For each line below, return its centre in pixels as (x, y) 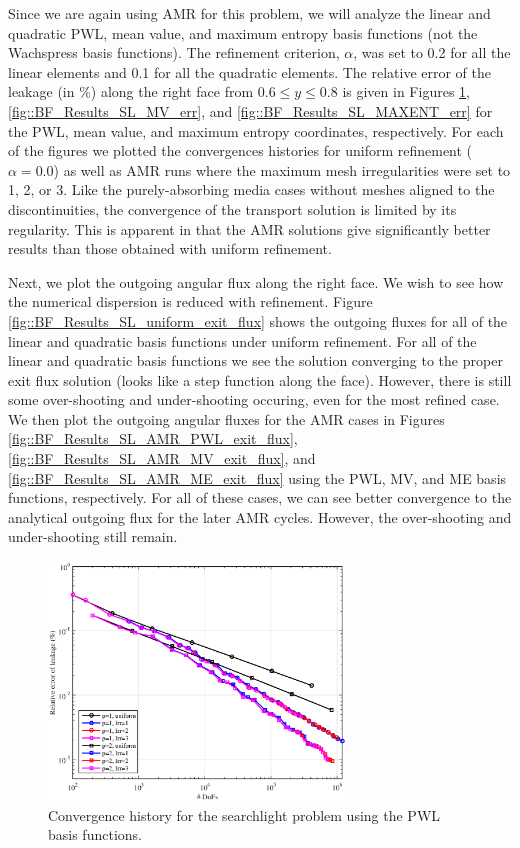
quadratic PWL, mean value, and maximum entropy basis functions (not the (243, 32)
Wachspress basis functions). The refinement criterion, (174, 52)
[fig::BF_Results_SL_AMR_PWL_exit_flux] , (153, 438)
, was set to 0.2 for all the (432, 52)
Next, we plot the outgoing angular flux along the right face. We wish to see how (256, 281)
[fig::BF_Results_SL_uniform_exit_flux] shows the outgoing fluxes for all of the (258, 320)
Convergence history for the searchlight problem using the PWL (244, 814)
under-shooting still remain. (93, 536)
